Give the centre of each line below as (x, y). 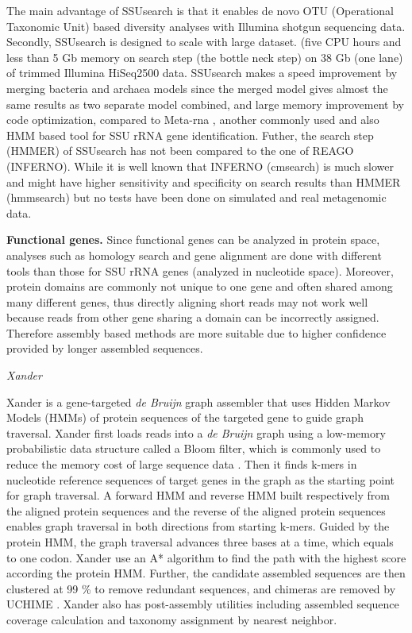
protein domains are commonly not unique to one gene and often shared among (200, 286)
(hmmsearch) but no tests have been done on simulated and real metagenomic (196, 197)
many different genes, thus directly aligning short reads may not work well (187, 301)
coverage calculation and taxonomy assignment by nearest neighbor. (172, 619)
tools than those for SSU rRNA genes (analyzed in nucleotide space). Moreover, (200, 270)
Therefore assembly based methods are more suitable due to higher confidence (196, 332)
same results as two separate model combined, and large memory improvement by (206, 104)
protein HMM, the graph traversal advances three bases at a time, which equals (200, 542)
